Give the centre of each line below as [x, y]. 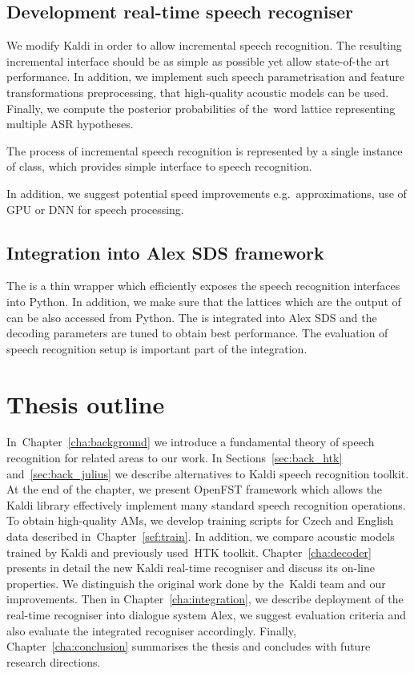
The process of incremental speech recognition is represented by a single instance [205, 150]
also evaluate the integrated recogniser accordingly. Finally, [151, 630]
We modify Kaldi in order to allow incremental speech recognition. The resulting [204, 45]
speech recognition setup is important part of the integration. [157, 348]
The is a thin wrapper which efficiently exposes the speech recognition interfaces [203, 286]
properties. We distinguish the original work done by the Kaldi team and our [196, 583]
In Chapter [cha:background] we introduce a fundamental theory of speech [191, 442]
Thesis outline [86, 403]
